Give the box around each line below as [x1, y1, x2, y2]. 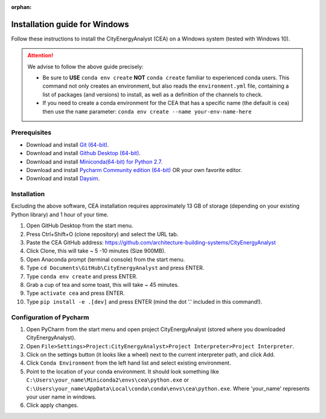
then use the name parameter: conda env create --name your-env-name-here [42, 107, 252, 115]
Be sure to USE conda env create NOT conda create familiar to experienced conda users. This [42, 74, 290, 82]
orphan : [11, 4, 32, 10]
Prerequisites [11, 129, 51, 137]
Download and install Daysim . [26, 175, 100, 182]
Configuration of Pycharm [11, 313, 89, 321]
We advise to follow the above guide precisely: [27, 63, 144, 70]
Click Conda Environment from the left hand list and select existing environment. [26, 359, 231, 366]
